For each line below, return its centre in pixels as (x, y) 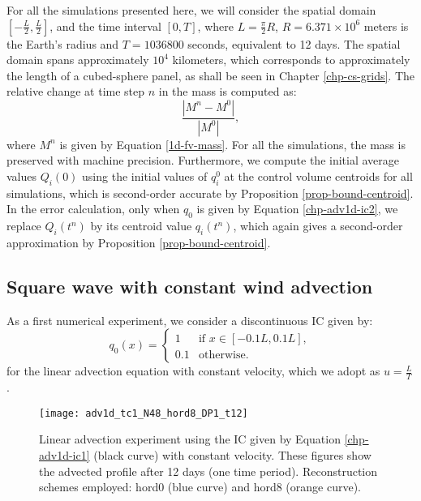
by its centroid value (141, 226)
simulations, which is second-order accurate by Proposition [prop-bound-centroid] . (210, 193)
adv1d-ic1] (64, 455)
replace (24, 226)
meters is (386, 26)
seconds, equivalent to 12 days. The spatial (294, 43)
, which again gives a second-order (318, 226)
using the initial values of (145, 176)
